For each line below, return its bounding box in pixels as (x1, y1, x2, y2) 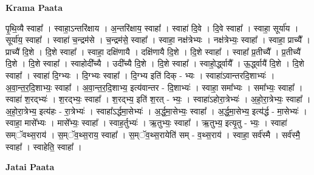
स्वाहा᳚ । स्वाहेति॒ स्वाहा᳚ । (5, 140, 82, 153)
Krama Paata (5, 1, 63, 13)
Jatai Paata (5, 160, 55, 173)
